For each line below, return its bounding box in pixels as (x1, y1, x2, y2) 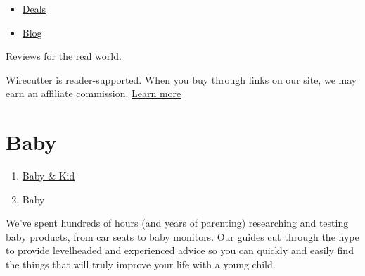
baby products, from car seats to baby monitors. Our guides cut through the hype (6, 229, 359, 244)
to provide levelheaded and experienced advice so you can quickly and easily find (6, 243, 354, 258)
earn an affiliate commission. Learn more (6, 86, 181, 101)
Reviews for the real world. (6, 49, 122, 63)
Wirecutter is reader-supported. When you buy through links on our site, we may (6, 72, 357, 87)
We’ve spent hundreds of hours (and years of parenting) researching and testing (6, 215, 349, 230)
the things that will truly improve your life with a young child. (6, 257, 276, 272)
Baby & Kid (22, 168, 75, 183)
